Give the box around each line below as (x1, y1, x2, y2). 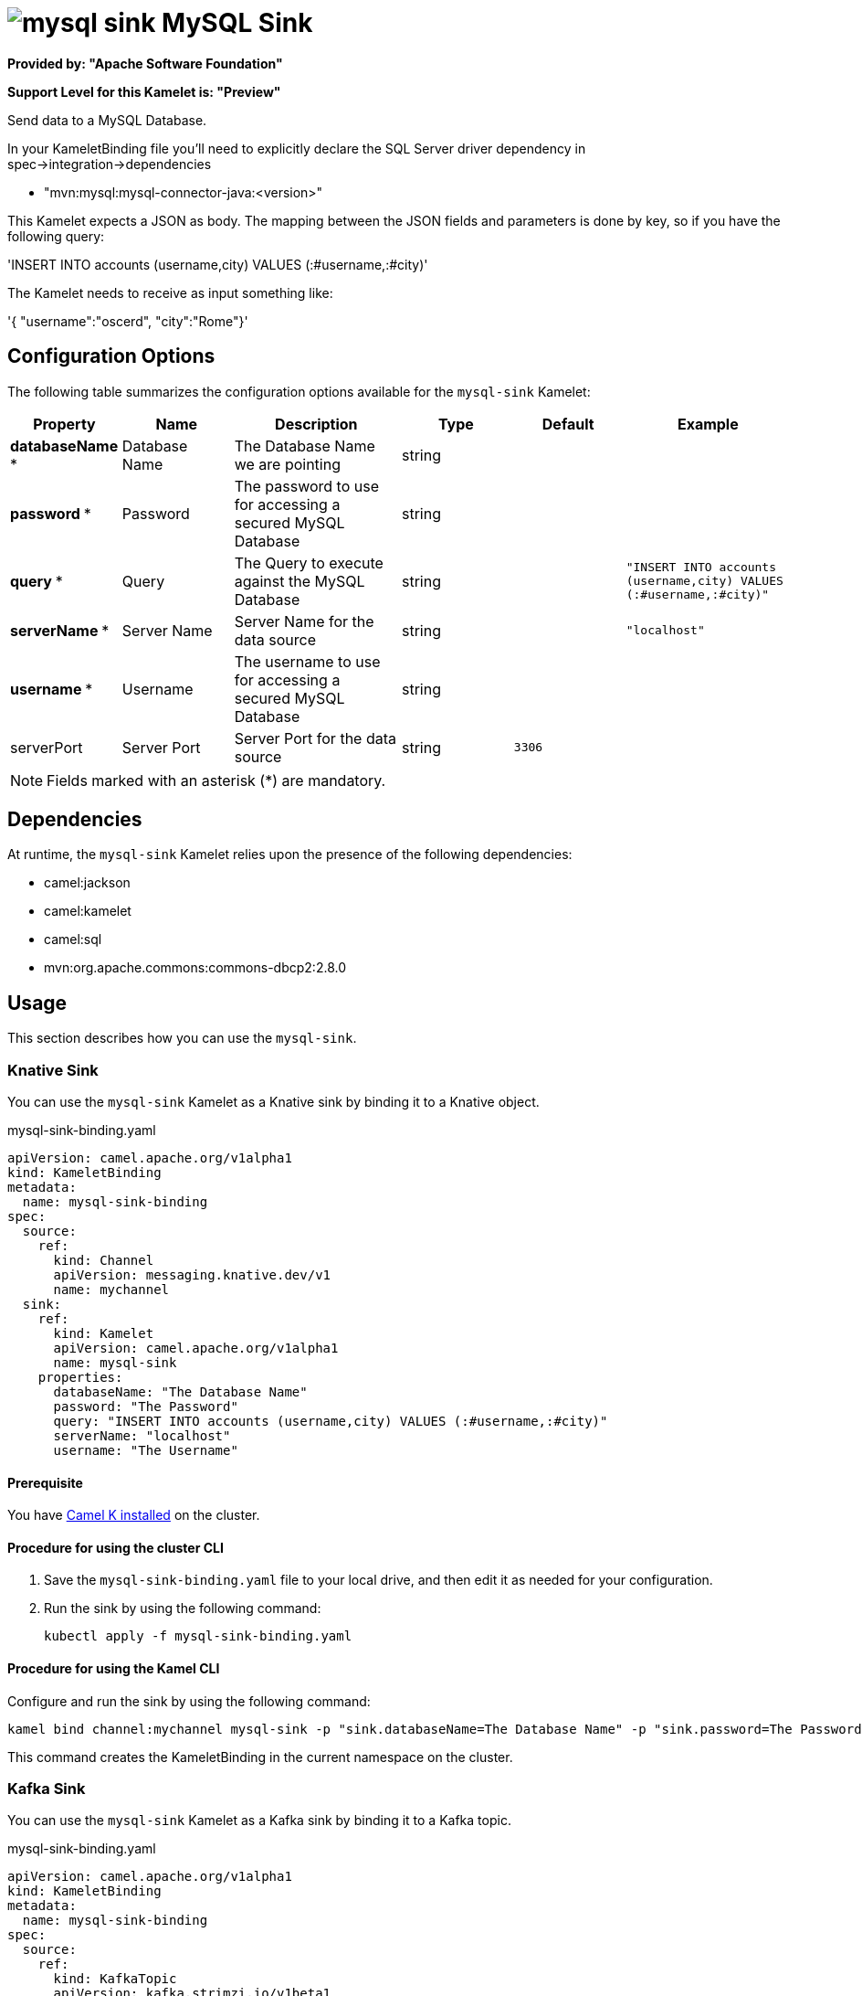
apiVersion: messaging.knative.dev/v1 (53, 1268, 331, 1283)
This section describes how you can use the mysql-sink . (7, 1030, 357, 1046)
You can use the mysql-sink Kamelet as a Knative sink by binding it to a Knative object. (7, 1094, 540, 1110)
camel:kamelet (44, 903, 131, 919)
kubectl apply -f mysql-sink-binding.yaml (44, 1629, 352, 1644)
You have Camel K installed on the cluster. (7, 1507, 260, 1524)
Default (541, 414, 594, 433)
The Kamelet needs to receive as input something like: (7, 284, 333, 301)
